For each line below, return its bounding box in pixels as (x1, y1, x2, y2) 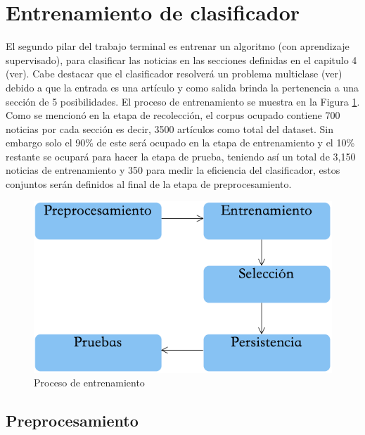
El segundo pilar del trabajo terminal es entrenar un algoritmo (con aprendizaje (6, 39, 350, 53)
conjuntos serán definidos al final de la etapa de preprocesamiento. (6, 177, 292, 191)
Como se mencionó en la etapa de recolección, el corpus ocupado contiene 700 (6, 108, 340, 122)
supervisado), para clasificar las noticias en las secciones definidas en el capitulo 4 (6, 52, 357, 67)
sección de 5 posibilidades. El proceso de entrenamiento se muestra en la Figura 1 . (6, 94, 360, 108)
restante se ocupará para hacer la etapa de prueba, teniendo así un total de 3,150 (6, 149, 356, 163)
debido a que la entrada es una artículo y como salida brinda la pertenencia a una (6, 80, 359, 94)
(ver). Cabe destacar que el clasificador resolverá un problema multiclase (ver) (6, 66, 342, 81)
